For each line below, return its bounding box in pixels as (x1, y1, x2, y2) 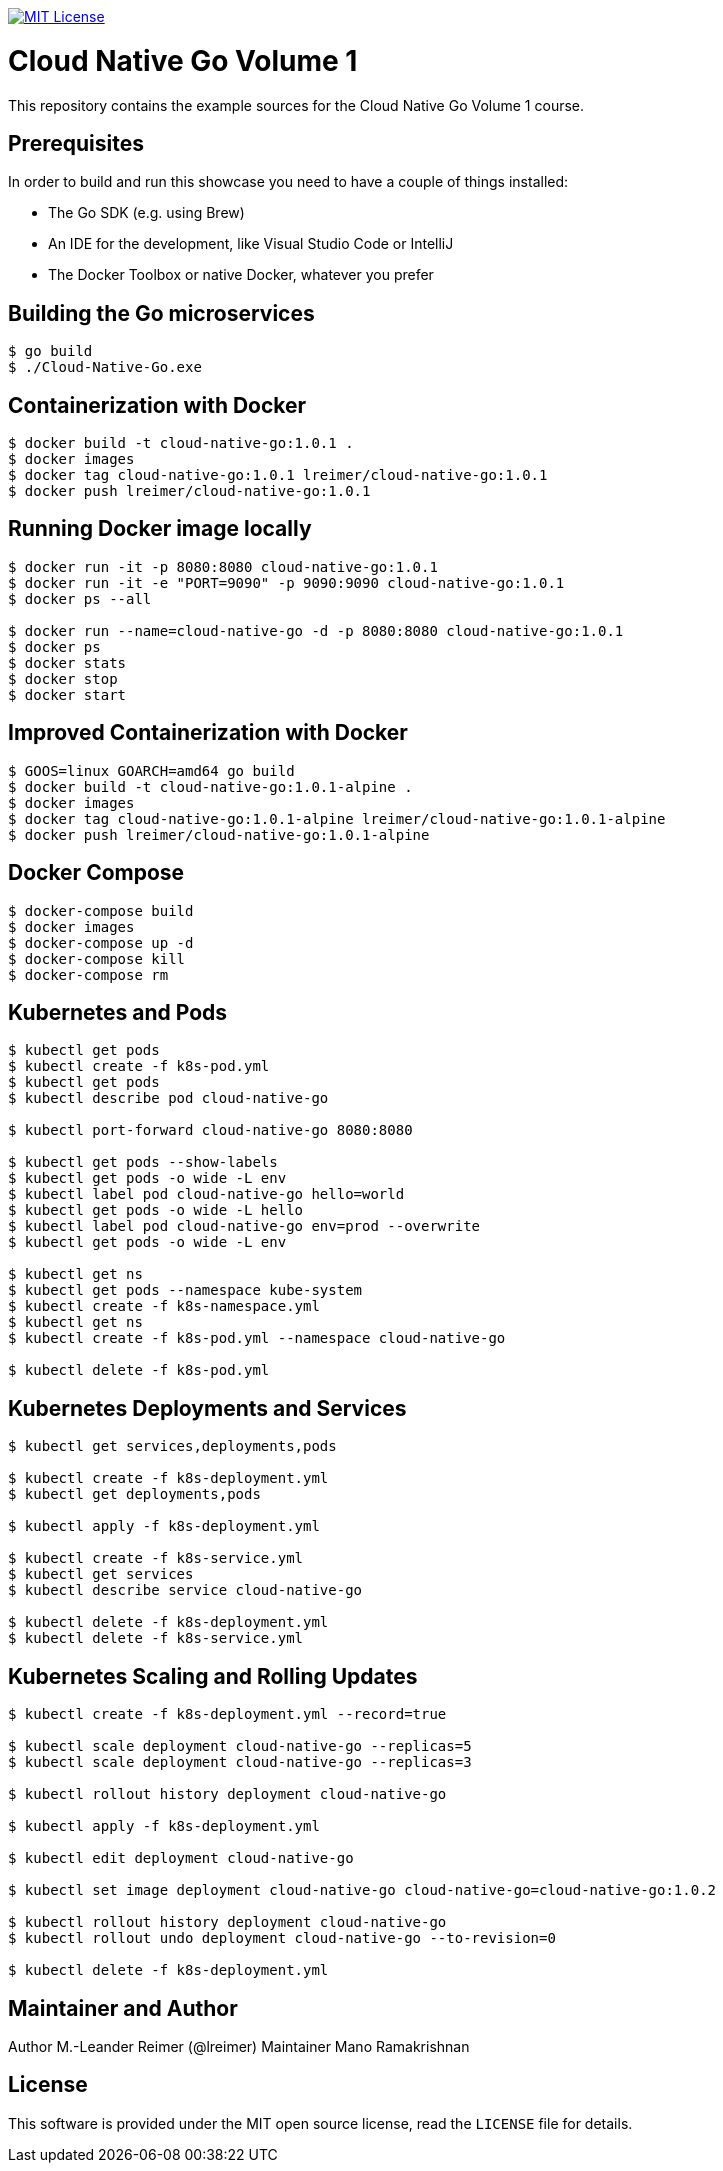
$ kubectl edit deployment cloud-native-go (8, 1850, 354, 1867)
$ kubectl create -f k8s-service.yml (8, 1550, 304, 1567)
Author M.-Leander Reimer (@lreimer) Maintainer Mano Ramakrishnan (8, 2037, 470, 2055)
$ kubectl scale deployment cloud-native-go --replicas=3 (8, 1754, 472, 1771)
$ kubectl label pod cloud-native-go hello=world (8, 1186, 405, 1203)
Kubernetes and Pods (8, 999, 228, 1025)
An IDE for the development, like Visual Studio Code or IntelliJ (48, 235, 454, 253)
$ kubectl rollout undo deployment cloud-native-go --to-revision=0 (8, 1930, 556, 1947)
